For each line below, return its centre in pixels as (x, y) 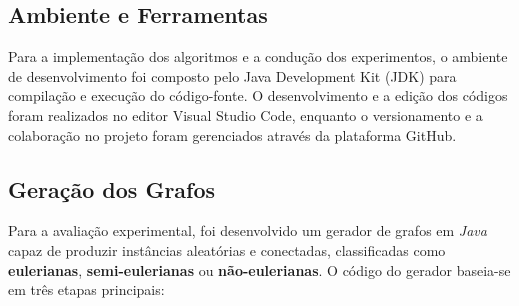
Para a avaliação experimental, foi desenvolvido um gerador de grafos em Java (247, 230)
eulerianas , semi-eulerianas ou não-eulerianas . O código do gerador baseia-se (259, 269)
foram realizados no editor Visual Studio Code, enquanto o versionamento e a (245, 114)
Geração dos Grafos (112, 188)
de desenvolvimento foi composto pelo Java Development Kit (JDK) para (232, 75)
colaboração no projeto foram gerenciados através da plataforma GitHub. (232, 134)
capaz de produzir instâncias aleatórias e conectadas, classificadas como (227, 249)
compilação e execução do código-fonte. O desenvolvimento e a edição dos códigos (258, 95)
